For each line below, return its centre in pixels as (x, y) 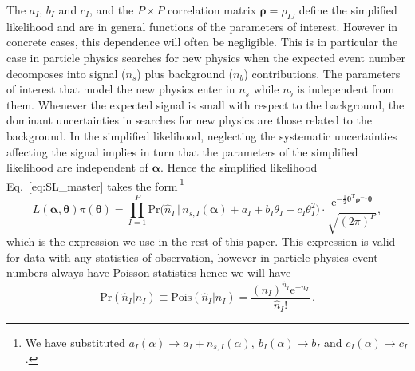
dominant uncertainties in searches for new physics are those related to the (189, 120)
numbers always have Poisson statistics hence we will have (149, 272)
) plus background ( (185, 73)
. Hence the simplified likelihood (239, 167)
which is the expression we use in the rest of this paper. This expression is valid (201, 241)
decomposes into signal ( (66, 73)
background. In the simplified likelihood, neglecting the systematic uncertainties (202, 135)
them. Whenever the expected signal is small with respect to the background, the (206, 104)
